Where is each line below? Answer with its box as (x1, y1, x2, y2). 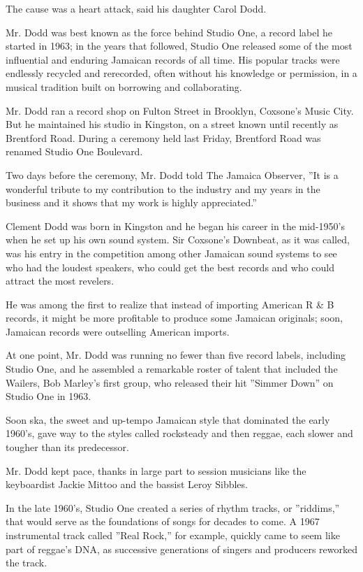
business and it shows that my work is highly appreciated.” (6, 195, 257, 210)
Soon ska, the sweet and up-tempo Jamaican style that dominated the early (6, 412, 330, 427)
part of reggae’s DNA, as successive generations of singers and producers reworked (6, 541, 357, 556)
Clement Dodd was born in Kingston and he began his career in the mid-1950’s (6, 218, 345, 233)
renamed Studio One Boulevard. (6, 144, 143, 159)
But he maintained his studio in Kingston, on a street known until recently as (6, 117, 339, 131)
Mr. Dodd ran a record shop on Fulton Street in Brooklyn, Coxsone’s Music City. (6, 103, 354, 117)
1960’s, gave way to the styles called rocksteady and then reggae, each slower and (6, 426, 353, 441)
